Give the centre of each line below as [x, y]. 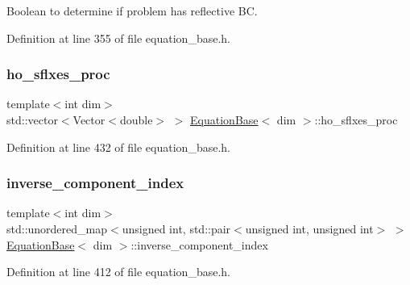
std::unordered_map [57, 228]
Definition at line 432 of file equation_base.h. [118, 147]
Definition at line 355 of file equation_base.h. [118, 38]
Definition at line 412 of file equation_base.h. [118, 272]
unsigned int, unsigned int [309, 228]
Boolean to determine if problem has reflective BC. [132, 10]
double [136, 119]
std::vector [32, 119]
